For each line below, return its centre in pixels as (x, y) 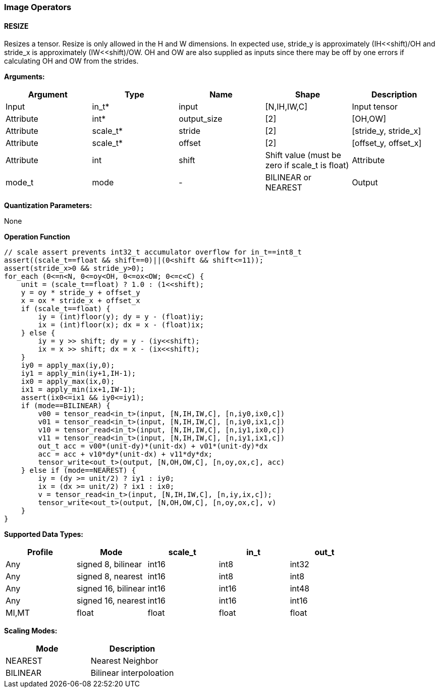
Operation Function (37, 237)
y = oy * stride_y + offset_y (80, 293)
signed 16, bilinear (111, 589)
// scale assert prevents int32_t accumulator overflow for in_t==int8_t (153, 252)
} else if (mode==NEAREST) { (78, 471)
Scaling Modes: (31, 631)
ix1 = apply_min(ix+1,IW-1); (78, 390)
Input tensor (375, 107)
